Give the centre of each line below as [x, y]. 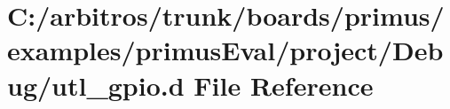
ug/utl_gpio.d [96, 85]
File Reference [284, 85]
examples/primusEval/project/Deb [225, 50]
